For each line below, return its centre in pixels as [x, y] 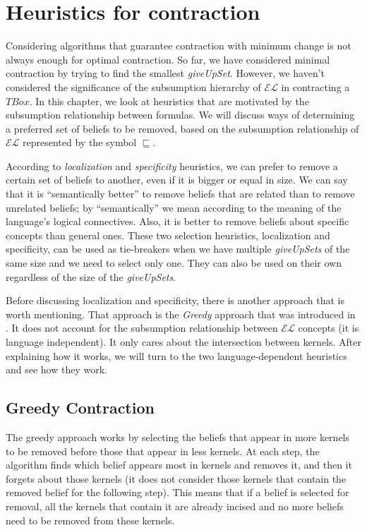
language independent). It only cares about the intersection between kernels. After [183, 342]
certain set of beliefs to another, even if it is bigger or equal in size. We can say [177, 180]
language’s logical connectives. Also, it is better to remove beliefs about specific [178, 221]
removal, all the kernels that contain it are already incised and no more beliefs [175, 506]
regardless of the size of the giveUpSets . [91, 276]
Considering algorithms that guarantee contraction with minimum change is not [179, 46]
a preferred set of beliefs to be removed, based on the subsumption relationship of [182, 128]
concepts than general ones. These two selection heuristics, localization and [168, 235]
